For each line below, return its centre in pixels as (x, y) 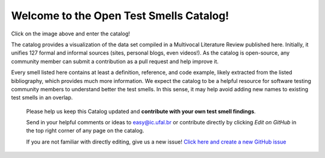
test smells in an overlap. (42, 98)
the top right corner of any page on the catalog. (85, 131)
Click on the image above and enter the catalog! (71, 34)
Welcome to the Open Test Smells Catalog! (120, 16)
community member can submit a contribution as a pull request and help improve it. (115, 61)
